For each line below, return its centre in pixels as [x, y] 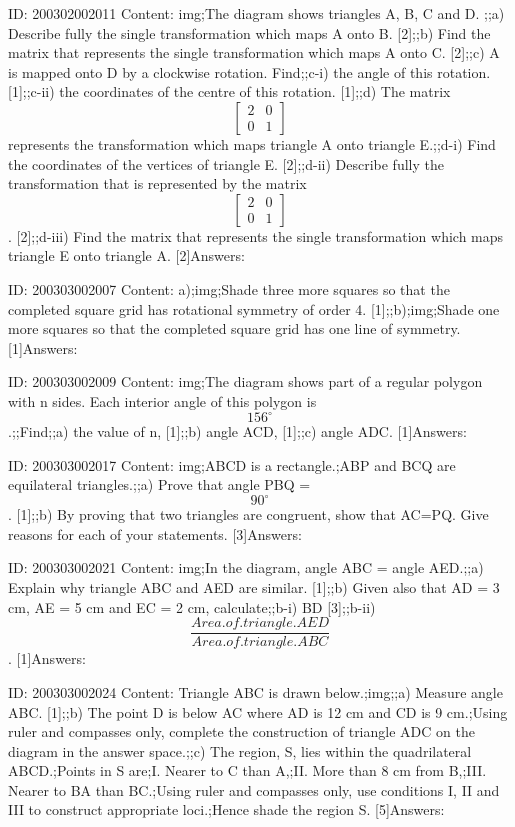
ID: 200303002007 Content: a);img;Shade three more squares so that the [229, 288]
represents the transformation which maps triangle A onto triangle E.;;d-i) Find [252, 143]
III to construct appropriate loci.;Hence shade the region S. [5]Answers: [226, 809]
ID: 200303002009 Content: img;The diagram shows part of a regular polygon [245, 381]
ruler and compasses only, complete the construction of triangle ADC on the [241, 731]
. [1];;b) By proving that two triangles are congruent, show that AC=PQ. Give [248, 514]
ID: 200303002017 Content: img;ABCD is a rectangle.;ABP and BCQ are [232, 464]
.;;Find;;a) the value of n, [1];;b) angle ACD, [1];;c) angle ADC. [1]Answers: [237, 431]
